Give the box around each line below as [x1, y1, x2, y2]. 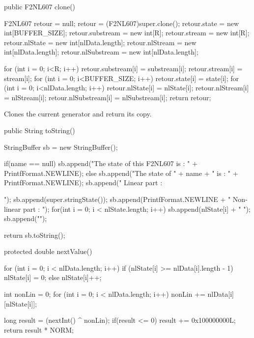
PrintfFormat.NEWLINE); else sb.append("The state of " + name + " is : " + [4, 168, 238, 178]
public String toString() [4, 125, 75, 135]
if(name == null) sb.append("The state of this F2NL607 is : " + [4, 158, 198, 169]
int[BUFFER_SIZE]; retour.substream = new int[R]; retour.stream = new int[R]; [4, 28, 250, 38]
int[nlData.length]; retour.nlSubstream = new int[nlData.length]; [4, 47, 198, 57]
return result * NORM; [4, 324, 74, 335]
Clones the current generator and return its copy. [4, 109, 152, 119]
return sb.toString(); [4, 229, 65, 240]
